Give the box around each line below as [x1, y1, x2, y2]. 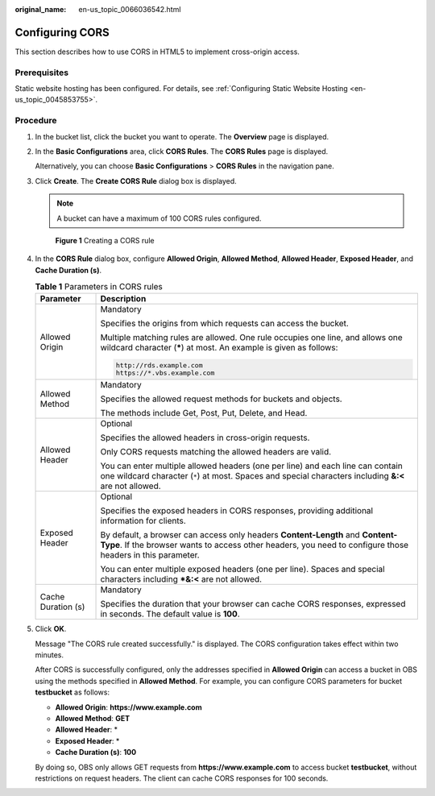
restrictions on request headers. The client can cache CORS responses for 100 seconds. [35, 773, 329, 783]
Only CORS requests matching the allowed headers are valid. [100, 446, 332, 458]
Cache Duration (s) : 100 [55, 748, 137, 757]
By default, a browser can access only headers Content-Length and [100, 529, 360, 541]
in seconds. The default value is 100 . [100, 608, 241, 620]
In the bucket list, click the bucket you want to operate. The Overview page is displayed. [35, 131, 329, 141]
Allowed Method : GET [55, 713, 130, 723]
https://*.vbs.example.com [115, 369, 215, 378]
